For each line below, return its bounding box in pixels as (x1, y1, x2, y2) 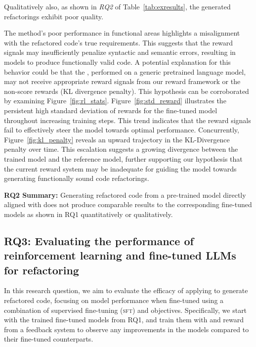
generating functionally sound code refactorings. (4, 173, 149, 183)
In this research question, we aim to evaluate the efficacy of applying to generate (4, 285, 248, 296)
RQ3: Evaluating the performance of (4, 233, 194, 248)
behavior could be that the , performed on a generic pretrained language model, (4, 66, 246, 77)
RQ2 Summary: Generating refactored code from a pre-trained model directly (4, 189, 246, 200)
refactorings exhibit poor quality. (4, 11, 103, 21)
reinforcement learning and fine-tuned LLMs (4, 248, 236, 263)
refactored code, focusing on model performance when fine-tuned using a (4, 295, 224, 305)
